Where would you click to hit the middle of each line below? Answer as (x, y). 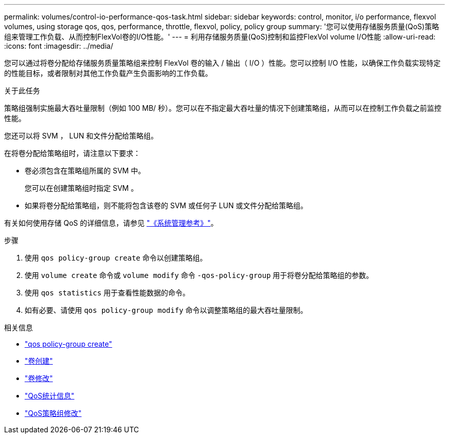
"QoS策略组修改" (53, 413)
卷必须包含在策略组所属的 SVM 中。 (85, 171)
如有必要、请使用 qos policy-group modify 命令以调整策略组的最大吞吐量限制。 (166, 310)
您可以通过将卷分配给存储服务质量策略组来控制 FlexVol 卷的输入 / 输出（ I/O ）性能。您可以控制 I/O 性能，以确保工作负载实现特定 (222, 63)
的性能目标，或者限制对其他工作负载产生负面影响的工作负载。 (108, 73)
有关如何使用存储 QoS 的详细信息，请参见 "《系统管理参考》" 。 (111, 223)
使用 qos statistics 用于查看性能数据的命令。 (107, 293)
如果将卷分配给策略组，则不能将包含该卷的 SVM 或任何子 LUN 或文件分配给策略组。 (166, 205)
